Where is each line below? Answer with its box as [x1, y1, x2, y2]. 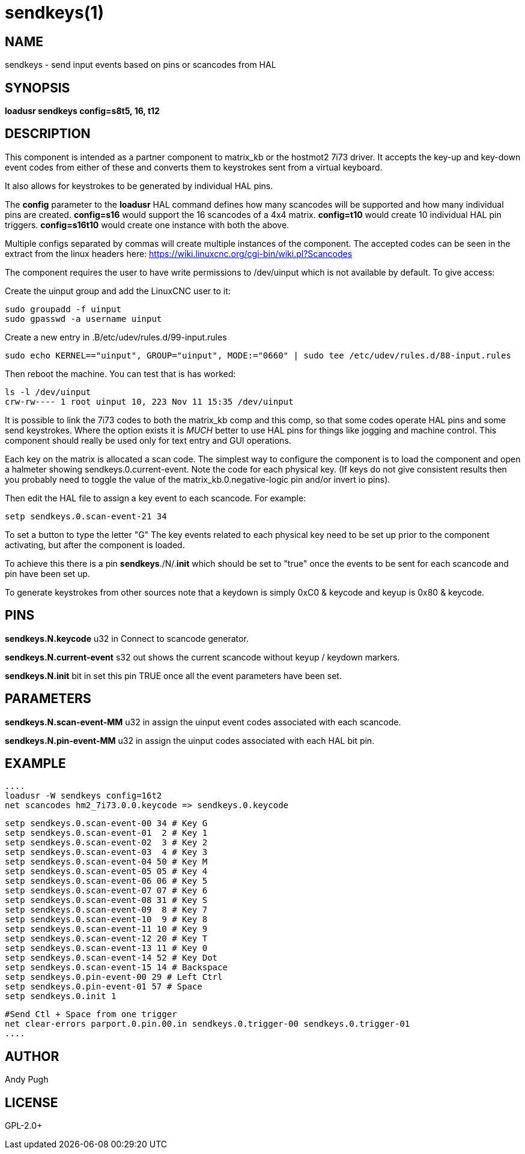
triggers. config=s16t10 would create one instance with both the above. [5, 219, 290, 230]
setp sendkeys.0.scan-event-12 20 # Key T [5, 934, 208, 944]
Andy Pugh [5, 1074, 49, 1085]
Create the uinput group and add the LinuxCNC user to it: [5, 285, 231, 296]
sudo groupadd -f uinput [5, 304, 121, 314]
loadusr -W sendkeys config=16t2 [5, 791, 162, 801]
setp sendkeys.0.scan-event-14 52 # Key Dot [5, 953, 218, 963]
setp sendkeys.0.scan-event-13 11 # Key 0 [5, 943, 208, 953]
